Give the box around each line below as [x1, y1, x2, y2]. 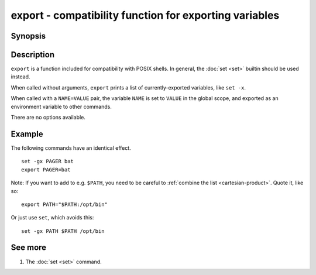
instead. [11, 73, 30, 80]
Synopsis [11, 31, 46, 41]
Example [11, 129, 43, 139]
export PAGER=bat [21, 166, 71, 173]
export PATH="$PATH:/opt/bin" [21, 201, 108, 208]
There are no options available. [11, 114, 86, 121]
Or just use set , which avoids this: [11, 214, 94, 221]
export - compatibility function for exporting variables [11, 9, 280, 22]
